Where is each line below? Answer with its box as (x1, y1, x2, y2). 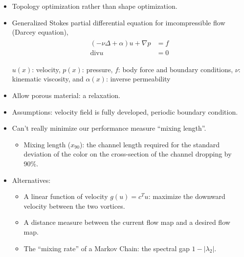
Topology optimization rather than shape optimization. (12, 1, 177, 11)
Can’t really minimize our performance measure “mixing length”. (12, 123, 206, 133)
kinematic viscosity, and (12, 74, 84, 84)
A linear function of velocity (23, 191, 108, 201)
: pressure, (82, 64, 113, 74)
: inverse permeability (106, 74, 171, 84)
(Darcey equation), (12, 27, 68, 37)
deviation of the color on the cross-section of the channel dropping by (23, 149, 232, 159)
